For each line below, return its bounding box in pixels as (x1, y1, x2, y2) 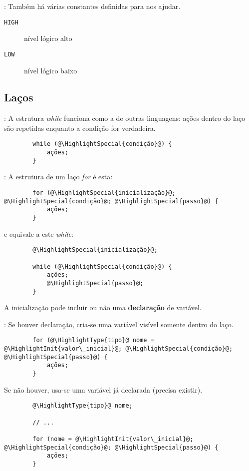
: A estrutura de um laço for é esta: (4, 171, 113, 182)
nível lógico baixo (24, 65, 77, 75)
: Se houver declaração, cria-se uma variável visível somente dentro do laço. (4, 319, 234, 329)
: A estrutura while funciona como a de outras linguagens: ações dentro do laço (4, 113, 246, 123)
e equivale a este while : (4, 228, 73, 239)
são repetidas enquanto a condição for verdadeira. (4, 122, 156, 133)
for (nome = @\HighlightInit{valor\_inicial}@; (32, 435, 194, 443)
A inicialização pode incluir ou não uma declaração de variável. (4, 302, 202, 313)
